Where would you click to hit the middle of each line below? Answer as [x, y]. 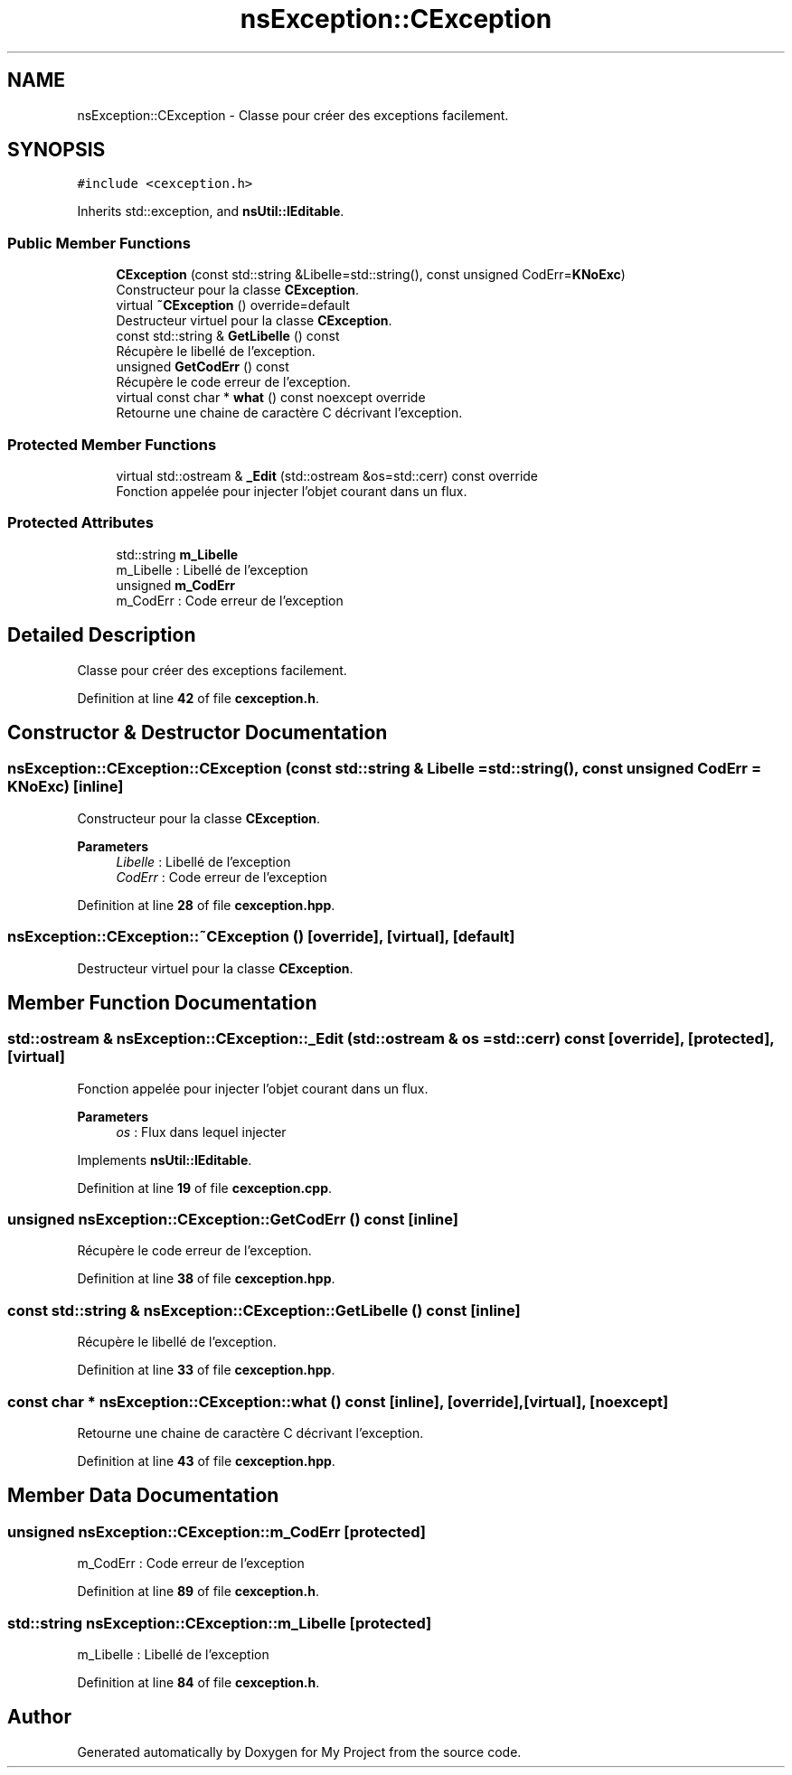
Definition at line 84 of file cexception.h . [198, 1682]
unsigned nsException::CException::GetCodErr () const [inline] [233, 1220]
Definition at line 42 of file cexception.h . [198, 698]
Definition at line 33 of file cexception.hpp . [206, 1370]
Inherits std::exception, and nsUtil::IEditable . [211, 211]
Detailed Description [102, 635]
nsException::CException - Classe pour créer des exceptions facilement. [293, 115]
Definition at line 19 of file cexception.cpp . [205, 1188]
